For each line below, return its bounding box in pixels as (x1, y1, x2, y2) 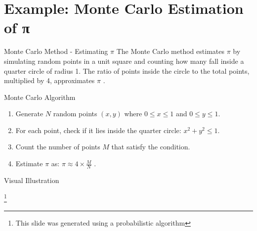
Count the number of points (15, 141, 100, 152)
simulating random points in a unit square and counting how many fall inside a (4, 55, 244, 66)
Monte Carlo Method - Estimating (4, 46, 108, 56)
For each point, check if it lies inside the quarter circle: (15, 125, 181, 135)
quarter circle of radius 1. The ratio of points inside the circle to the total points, (4, 65, 250, 76)
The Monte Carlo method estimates (116, 46, 224, 56)
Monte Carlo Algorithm (4, 92, 76, 102)
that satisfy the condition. (111, 141, 190, 152)
